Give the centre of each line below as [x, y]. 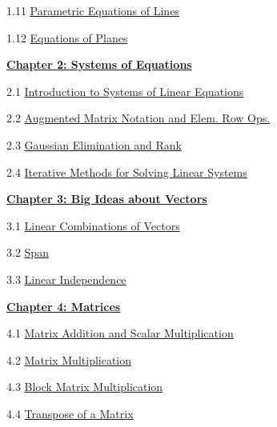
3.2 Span [28, 252]
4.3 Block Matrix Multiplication [85, 387]
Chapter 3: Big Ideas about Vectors [107, 199]
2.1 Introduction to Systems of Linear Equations [125, 91]
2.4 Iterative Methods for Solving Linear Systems [127, 172]
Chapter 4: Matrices [64, 306]
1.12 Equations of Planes [67, 37]
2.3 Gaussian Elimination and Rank [94, 144]
